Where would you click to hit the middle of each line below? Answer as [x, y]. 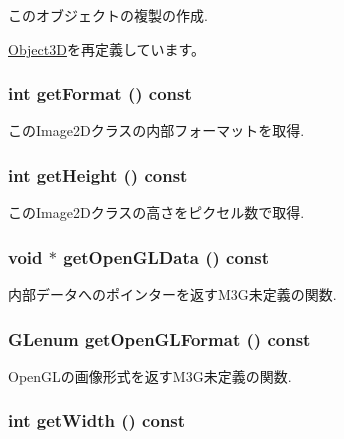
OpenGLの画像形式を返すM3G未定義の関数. [150, 375]
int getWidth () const [97, 420]
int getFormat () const [100, 93]
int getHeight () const [98, 174]
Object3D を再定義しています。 [107, 48]
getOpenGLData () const [166, 256]
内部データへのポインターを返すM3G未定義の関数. [172, 294]
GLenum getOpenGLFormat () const [159, 338]
